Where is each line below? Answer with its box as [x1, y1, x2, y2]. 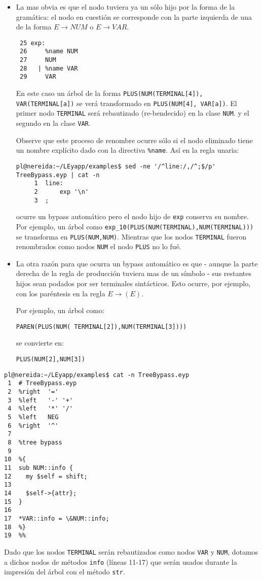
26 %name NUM [19, 48, 78, 55]
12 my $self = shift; [4, 472, 88, 480]
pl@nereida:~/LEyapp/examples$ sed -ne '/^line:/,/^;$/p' [16, 162, 216, 170]
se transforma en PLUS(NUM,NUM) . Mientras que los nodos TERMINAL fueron [16, 231, 247, 242]
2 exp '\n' [34, 188, 89, 195]
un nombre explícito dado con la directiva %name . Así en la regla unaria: [16, 145, 239, 155]
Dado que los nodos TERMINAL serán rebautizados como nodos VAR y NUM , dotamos [4, 546, 258, 557]
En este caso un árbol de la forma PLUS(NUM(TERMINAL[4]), [16, 88, 203, 98]
